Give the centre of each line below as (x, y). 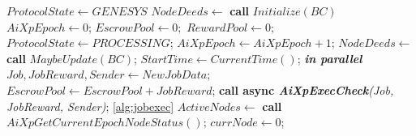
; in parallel (330, 58)
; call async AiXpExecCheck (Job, (303, 89)
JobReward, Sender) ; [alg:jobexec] (90, 106)
